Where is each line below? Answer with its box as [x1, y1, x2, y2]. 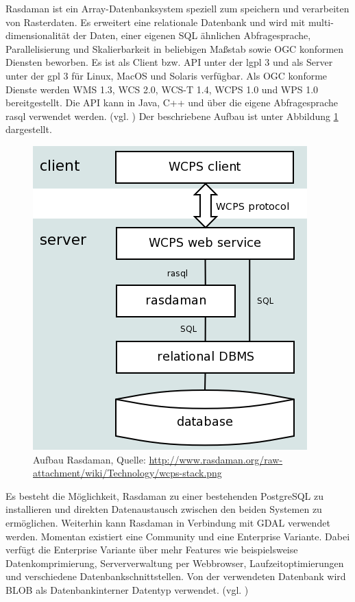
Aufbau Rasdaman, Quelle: [33, 452, 146, 466]
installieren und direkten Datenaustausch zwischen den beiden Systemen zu [5, 502, 322, 516]
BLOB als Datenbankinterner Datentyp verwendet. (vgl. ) [5, 582, 249, 597]
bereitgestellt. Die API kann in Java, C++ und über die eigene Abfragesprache [5, 95, 339, 110]
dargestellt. [5, 122, 52, 136]
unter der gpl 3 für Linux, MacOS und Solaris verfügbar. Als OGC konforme [5, 68, 328, 82]
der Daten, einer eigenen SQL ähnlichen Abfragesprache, [73, 28, 311, 43]
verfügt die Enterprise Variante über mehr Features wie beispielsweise [5, 542, 298, 557]
